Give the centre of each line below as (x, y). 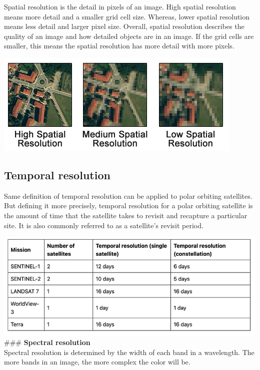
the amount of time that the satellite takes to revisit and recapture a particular (126, 215)
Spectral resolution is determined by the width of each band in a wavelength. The (129, 352)
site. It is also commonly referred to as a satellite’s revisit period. (104, 225)
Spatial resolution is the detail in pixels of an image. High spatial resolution (120, 6)
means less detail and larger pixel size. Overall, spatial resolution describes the (124, 26)
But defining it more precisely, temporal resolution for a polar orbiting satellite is (128, 205)
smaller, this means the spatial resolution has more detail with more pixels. (119, 46)
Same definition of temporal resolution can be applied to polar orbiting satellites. (128, 195)
